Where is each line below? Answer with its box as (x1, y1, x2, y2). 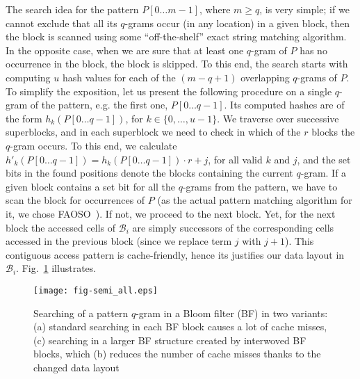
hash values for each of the (62, 70, 176, 84)
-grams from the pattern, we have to (182, 179, 338, 193)
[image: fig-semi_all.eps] (33, 285, 158, 296)
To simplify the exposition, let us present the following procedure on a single (6, 83, 332, 98)
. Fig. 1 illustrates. (16, 261, 97, 275)
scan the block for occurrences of (6, 193, 145, 207)
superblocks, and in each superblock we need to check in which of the (6, 124, 301, 139)
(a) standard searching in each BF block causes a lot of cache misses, (33, 319, 327, 334)
